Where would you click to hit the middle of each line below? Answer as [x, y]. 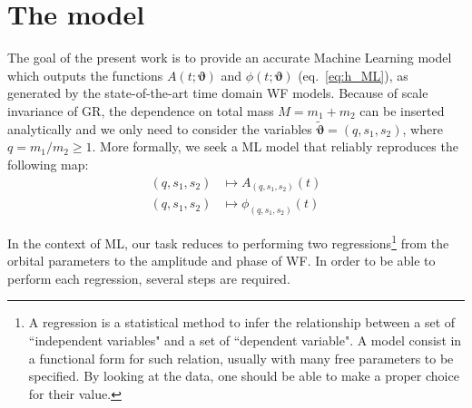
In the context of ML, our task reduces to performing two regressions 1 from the [228, 241]
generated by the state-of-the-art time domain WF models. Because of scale [218, 93]
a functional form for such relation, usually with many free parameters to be [241, 358]
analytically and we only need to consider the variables [160, 128]
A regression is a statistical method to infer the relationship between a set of [242, 322]
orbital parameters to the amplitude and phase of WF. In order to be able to [221, 261]
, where [423, 128]
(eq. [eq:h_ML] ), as [353, 75]
